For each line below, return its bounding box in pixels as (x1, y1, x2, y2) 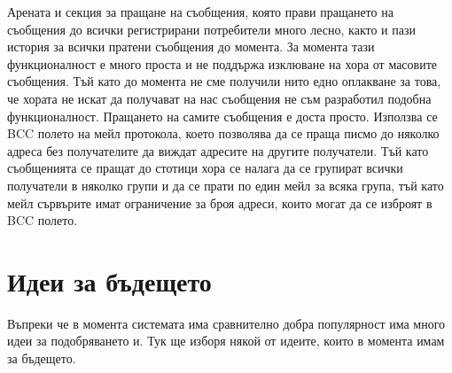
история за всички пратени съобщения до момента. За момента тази (7, 37, 375, 56)
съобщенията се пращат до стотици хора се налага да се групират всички (7, 159, 403, 177)
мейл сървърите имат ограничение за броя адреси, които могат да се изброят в (7, 193, 433, 212)
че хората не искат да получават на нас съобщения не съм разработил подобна (7, 89, 432, 107)
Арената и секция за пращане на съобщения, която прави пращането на (7, 3, 394, 20)
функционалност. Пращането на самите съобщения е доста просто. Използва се (7, 106, 438, 125)
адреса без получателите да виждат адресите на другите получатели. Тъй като (7, 141, 429, 159)
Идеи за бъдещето (7, 262, 212, 299)
